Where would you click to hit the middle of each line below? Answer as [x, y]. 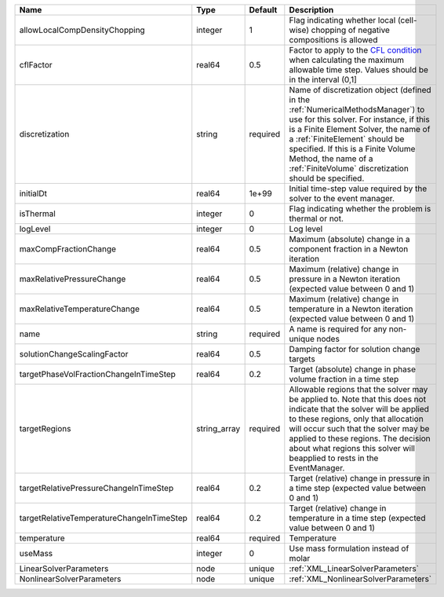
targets [302, 359]
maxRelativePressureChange [73, 279]
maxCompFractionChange [68, 249]
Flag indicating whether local [342, 20]
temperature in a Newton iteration [351, 309]
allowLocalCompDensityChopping [82, 30]
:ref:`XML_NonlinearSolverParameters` [360, 579]
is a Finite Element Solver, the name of [360, 129]
